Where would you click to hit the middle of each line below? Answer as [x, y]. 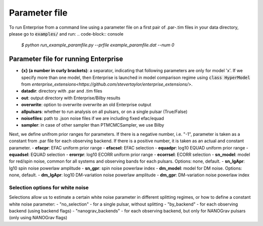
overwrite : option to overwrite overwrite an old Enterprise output [86, 105]
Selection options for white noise [49, 188]
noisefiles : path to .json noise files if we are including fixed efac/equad [93, 118]
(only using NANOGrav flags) [38, 218]
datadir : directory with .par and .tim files [62, 91]
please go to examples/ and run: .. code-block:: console [66, 34]
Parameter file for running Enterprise [66, 59]
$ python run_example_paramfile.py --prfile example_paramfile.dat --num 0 [98, 45]
